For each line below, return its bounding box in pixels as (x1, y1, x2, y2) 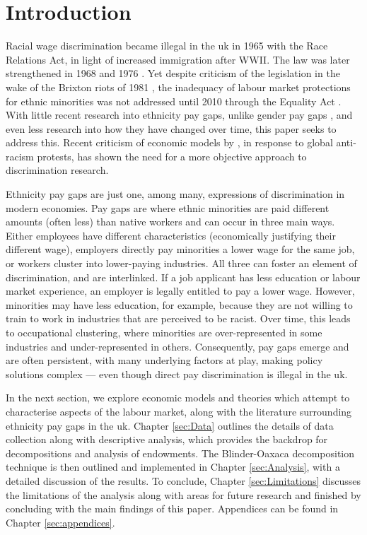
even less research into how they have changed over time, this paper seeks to (6, 121, 337, 136)
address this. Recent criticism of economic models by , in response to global (6, 135, 333, 150)
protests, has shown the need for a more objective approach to (37, 148, 307, 163)
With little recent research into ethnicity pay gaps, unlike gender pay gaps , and (6, 107, 353, 122)
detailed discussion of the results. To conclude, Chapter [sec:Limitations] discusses (6, 473, 361, 488)
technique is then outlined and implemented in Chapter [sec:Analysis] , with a (6, 459, 340, 474)
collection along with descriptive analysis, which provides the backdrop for (6, 432, 328, 447)
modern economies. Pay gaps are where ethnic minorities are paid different (6, 200, 330, 215)
